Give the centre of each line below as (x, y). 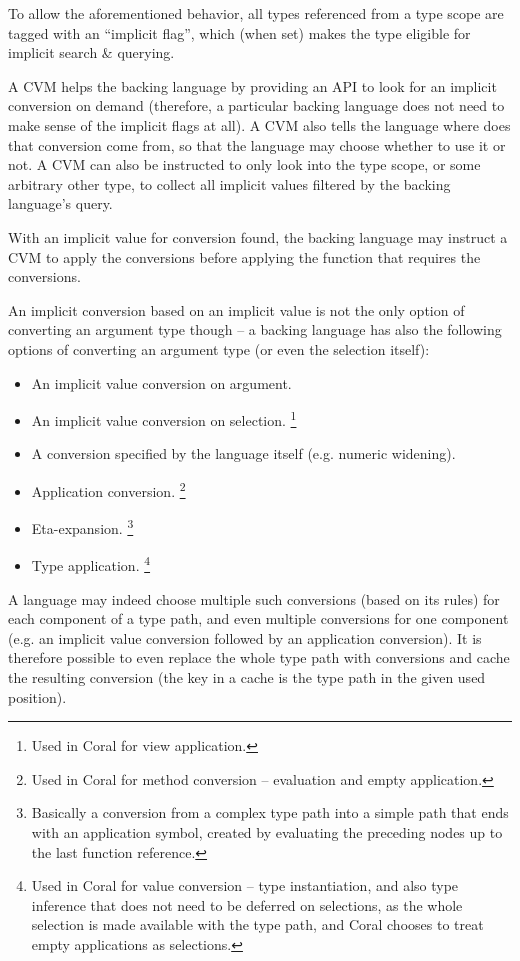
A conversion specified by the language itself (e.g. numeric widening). (243, 453)
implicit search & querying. (91, 52)
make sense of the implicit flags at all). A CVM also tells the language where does (259, 124)
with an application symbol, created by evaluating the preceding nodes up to (267, 832)
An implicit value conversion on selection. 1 (164, 418)
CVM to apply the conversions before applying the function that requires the (244, 256)
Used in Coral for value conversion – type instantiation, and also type (245, 885)
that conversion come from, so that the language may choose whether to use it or (257, 144)
